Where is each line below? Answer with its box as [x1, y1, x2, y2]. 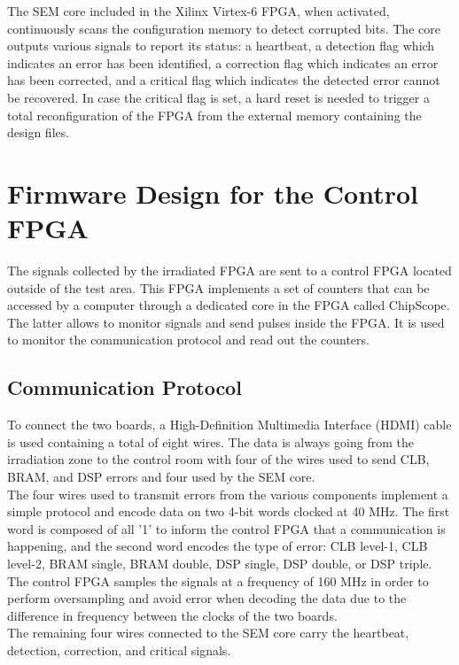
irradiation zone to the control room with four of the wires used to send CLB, [7, 450, 430, 468]
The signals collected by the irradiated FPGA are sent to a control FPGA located [7, 261, 452, 280]
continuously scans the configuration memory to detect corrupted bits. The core [7, 19, 440, 37]
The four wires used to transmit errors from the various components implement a [7, 484, 448, 503]
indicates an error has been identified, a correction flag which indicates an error [7, 53, 439, 72]
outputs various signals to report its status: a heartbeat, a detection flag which [7, 36, 435, 55]
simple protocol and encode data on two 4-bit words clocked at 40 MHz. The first [7, 502, 450, 521]
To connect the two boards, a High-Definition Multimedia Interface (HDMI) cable [7, 415, 452, 434]
